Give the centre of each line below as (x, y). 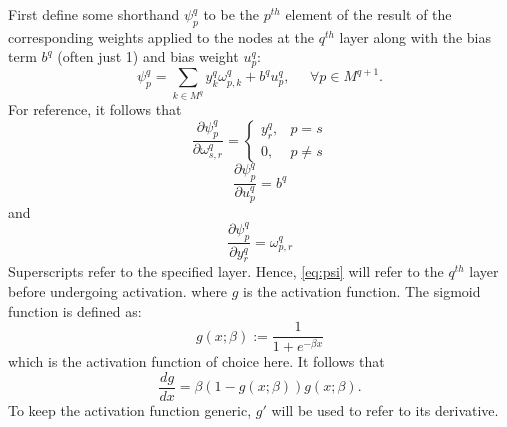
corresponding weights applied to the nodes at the (161, 36)
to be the (231, 14)
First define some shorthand (94, 14)
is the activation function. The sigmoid (362, 290)
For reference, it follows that (95, 109)
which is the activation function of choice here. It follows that (196, 361)
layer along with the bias (415, 36)
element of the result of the (368, 14)
